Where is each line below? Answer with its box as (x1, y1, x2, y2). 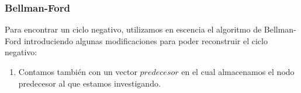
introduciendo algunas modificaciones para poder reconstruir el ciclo (23, 34, 268, 46)
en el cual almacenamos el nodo (181, 66, 295, 77)
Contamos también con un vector (18, 66, 137, 77)
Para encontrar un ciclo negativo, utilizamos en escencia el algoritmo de (5, 23, 262, 35)
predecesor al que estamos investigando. (18, 77, 161, 89)
